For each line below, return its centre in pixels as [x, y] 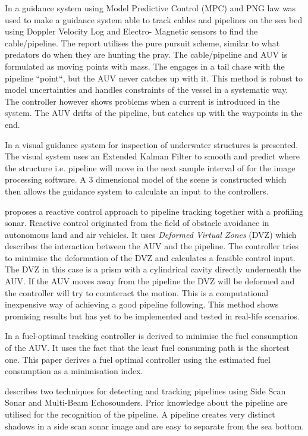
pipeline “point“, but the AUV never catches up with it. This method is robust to [154, 78]
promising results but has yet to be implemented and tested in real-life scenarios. [152, 316]
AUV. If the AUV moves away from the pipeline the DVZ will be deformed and [150, 281]
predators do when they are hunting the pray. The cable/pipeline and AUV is [146, 54]
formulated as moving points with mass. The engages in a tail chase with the [145, 66]
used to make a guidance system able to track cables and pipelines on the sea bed [154, 19]
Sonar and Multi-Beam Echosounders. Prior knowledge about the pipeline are [146, 402]
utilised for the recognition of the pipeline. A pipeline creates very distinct [140, 414]
